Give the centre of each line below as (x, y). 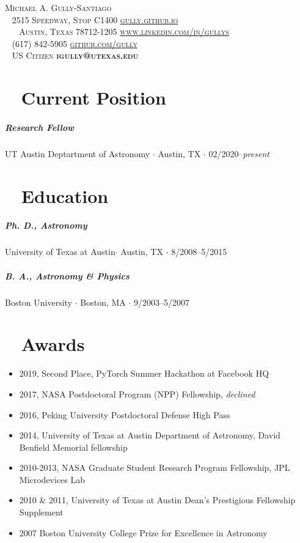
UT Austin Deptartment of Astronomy (78, 153)
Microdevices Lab (52, 479)
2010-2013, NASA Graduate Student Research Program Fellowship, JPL (155, 467)
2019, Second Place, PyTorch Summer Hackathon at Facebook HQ (144, 373)
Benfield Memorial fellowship (73, 447)
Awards (53, 344)
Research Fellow (40, 127)
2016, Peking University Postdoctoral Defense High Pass (125, 414)
